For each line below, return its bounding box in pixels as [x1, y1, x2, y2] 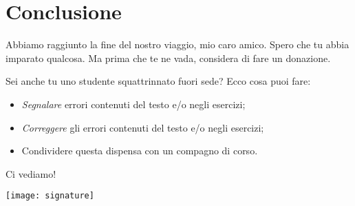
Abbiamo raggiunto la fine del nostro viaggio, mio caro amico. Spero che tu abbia [6, 37, 349, 52]
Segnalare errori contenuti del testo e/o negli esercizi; [21, 96, 246, 111]
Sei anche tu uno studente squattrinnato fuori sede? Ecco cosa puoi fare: [6, 74, 311, 88]
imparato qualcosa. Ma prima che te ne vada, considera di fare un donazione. [6, 50, 331, 65]
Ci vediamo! [6, 166, 56, 181]
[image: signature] [6, 191, 94, 201]
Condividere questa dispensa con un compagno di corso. [21, 143, 258, 158]
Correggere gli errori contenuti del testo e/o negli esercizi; [21, 120, 264, 134]
